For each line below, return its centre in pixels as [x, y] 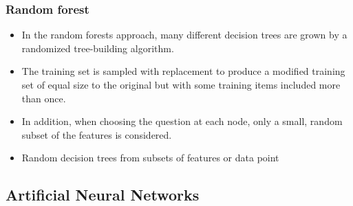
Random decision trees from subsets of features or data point [150, 158]
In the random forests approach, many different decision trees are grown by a [184, 35]
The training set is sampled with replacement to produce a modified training [183, 71]
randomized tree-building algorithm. [98, 48]
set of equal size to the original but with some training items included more [181, 84]
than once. [44, 98]
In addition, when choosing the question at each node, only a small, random [182, 121]
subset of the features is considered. [97, 134]
